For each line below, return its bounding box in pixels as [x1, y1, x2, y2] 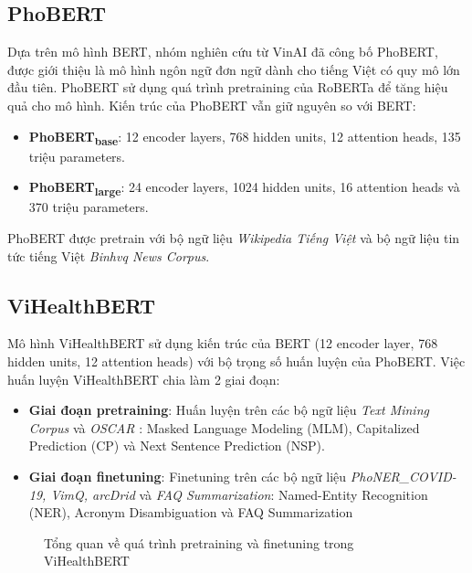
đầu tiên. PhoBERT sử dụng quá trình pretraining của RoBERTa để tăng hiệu [7, 78, 448, 97]
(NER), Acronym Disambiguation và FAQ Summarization [28, 503, 353, 522]
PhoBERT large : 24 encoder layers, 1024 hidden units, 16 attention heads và [28, 177, 460, 199]
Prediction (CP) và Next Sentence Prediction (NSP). [28, 436, 325, 455]
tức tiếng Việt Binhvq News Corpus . [7, 246, 210, 265]
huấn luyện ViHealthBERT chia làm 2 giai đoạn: [7, 369, 280, 388]
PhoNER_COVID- [350, 466, 456, 485]
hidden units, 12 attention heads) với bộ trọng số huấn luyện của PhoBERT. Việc [7, 352, 466, 370]
